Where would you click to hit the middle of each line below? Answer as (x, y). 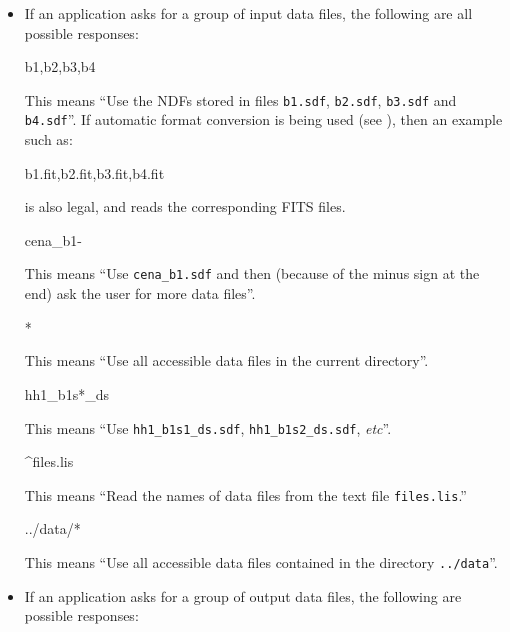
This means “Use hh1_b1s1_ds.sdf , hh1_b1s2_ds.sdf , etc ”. (208, 427)
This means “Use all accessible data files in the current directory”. (226, 360)
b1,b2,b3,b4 (60, 66)
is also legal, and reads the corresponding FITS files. (185, 206)
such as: (48, 139)
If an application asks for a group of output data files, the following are (243, 595)
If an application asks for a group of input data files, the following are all (248, 13)
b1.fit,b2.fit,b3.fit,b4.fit (94, 172)
